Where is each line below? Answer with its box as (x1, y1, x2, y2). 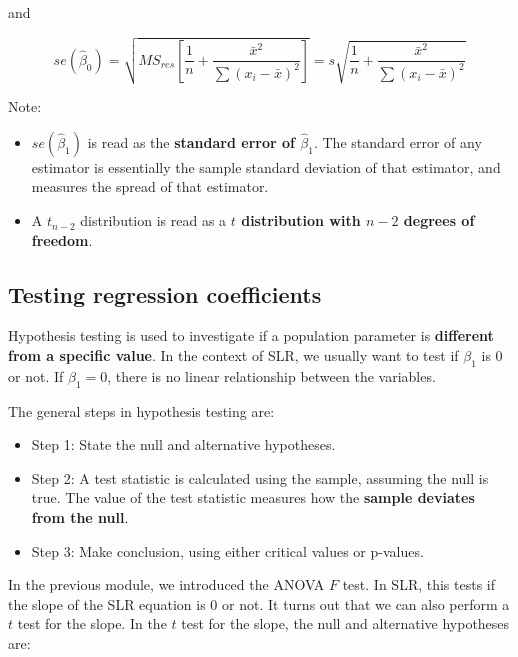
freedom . (31, 229, 93, 250)
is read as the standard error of (87, 131, 295, 152)
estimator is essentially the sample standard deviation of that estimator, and (31, 156, 501, 177)
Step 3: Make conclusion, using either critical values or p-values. (31, 540, 424, 561)
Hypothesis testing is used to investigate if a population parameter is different (8, 325, 494, 346)
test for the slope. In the (17, 613, 167, 634)
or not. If (8, 365, 64, 386)
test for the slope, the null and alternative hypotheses (181, 613, 510, 634)
